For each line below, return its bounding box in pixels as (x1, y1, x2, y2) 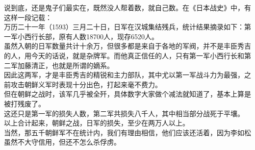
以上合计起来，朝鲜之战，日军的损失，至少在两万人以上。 (4, 118, 189, 128)
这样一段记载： (4, 12, 52, 22)
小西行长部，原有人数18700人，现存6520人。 (17, 31, 158, 41)
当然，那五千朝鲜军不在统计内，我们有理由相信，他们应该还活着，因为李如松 (4, 127, 251, 137)
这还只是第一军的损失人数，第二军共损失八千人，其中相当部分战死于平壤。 (4, 108, 244, 118)
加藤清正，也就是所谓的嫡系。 (17, 60, 114, 70)
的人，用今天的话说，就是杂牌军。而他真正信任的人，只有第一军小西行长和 (4, 50, 244, 60)
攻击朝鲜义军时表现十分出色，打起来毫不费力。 (10, 79, 162, 89)
